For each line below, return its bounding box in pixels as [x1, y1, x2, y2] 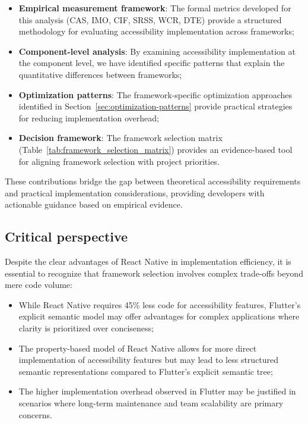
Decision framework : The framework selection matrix [18, 131, 223, 144]
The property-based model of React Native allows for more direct [18, 341, 257, 354]
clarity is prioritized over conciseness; [18, 322, 154, 334]
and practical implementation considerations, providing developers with [5, 186, 265, 199]
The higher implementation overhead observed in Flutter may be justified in [18, 385, 296, 397]
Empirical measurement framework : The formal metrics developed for [18, 2, 291, 14]
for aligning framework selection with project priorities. [18, 155, 220, 167]
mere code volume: [5, 278, 72, 291]
